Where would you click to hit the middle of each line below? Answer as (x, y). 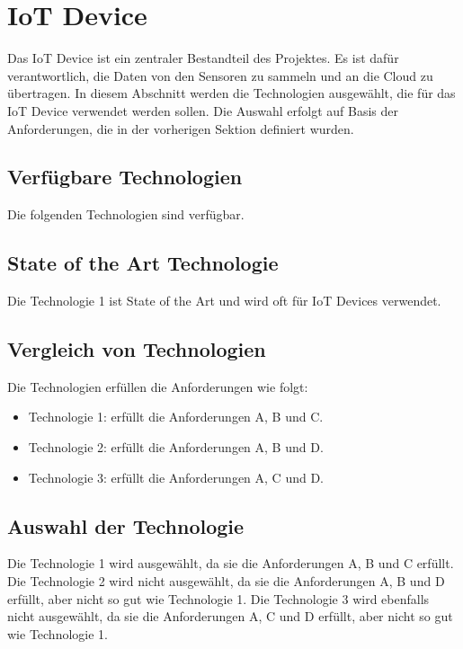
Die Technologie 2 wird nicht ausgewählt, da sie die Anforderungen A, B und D (226, 581)
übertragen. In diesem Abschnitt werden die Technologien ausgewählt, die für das (231, 93)
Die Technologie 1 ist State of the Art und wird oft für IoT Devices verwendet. (224, 301)
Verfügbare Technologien (125, 177)
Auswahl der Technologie (126, 525)
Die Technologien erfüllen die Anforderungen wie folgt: (158, 386)
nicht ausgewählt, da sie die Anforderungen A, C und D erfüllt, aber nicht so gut (230, 616)
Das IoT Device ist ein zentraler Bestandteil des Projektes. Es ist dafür (203, 58)
